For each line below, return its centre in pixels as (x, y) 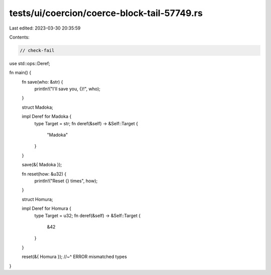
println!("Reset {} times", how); (66, 181)
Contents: (19, 37)
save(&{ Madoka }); (42, 165)
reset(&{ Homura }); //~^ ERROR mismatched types (75, 257)
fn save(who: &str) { (42, 82)
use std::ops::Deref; (30, 63)
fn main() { (20, 73)
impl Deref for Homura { (46, 208)
